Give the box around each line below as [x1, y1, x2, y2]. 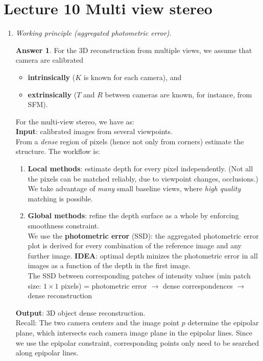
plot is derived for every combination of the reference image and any [28, 240, 242, 251]
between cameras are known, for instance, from [105, 89, 252, 99]
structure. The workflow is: [15, 146, 100, 157]
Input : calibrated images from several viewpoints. [15, 126, 173, 137]
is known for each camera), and [83, 71, 182, 82]
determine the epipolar [187, 317, 259, 328]
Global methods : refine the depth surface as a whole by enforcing [28, 210, 239, 221]
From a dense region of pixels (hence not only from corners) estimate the [15, 136, 244, 146]
